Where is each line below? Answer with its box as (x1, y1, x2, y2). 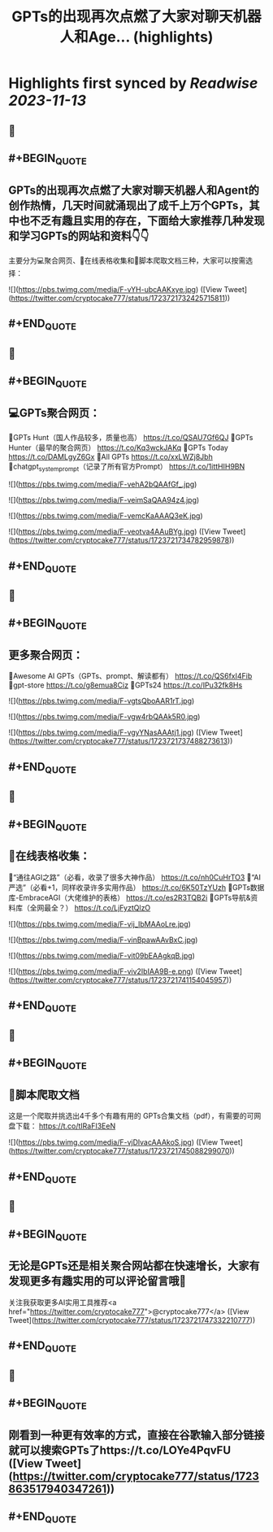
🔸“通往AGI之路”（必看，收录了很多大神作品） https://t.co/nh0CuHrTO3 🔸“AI (8, 872, 262, 882)
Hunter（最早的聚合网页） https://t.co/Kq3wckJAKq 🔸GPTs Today (8, 443, 229, 452)
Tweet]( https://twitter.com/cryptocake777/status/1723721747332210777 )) (8, 1315, 256, 1325)
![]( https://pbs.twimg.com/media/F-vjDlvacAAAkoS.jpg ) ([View (8, 1137, 219, 1147)
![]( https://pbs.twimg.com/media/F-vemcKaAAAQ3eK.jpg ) (8, 511, 203, 521)
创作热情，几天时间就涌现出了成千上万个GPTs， (8, 199, 249, 212)
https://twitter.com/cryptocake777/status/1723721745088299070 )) (11, 1146, 236, 1156)
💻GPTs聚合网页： (8, 406, 101, 420)
